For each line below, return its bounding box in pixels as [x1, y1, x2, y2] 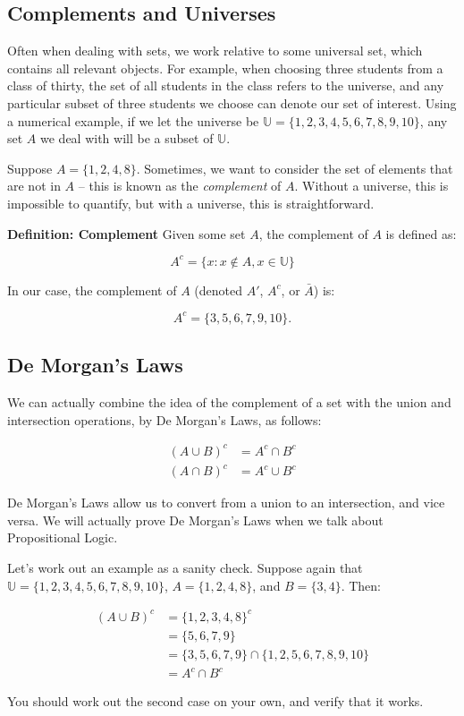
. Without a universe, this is [294, 176, 449, 195]
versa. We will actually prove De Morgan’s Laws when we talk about [7, 510, 384, 529]
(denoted [194, 280, 242, 299]
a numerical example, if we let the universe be [7, 111, 259, 130]
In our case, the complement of [7, 280, 177, 299]
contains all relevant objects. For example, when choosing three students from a [7, 58, 443, 77]
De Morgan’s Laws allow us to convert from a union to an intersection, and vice [7, 493, 445, 512]
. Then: [341, 575, 381, 594]
